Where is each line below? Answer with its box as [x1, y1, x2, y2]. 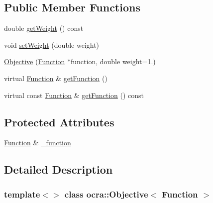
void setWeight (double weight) [4, 39, 100, 50]
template [4, 188, 40, 200]
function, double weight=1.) [71, 56, 156, 67]
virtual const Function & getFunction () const [4, 90, 144, 100]
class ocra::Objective [64, 188, 148, 200]
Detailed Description [4, 162, 113, 177]
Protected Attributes [4, 114, 114, 129]
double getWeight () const [4, 23, 84, 33]
